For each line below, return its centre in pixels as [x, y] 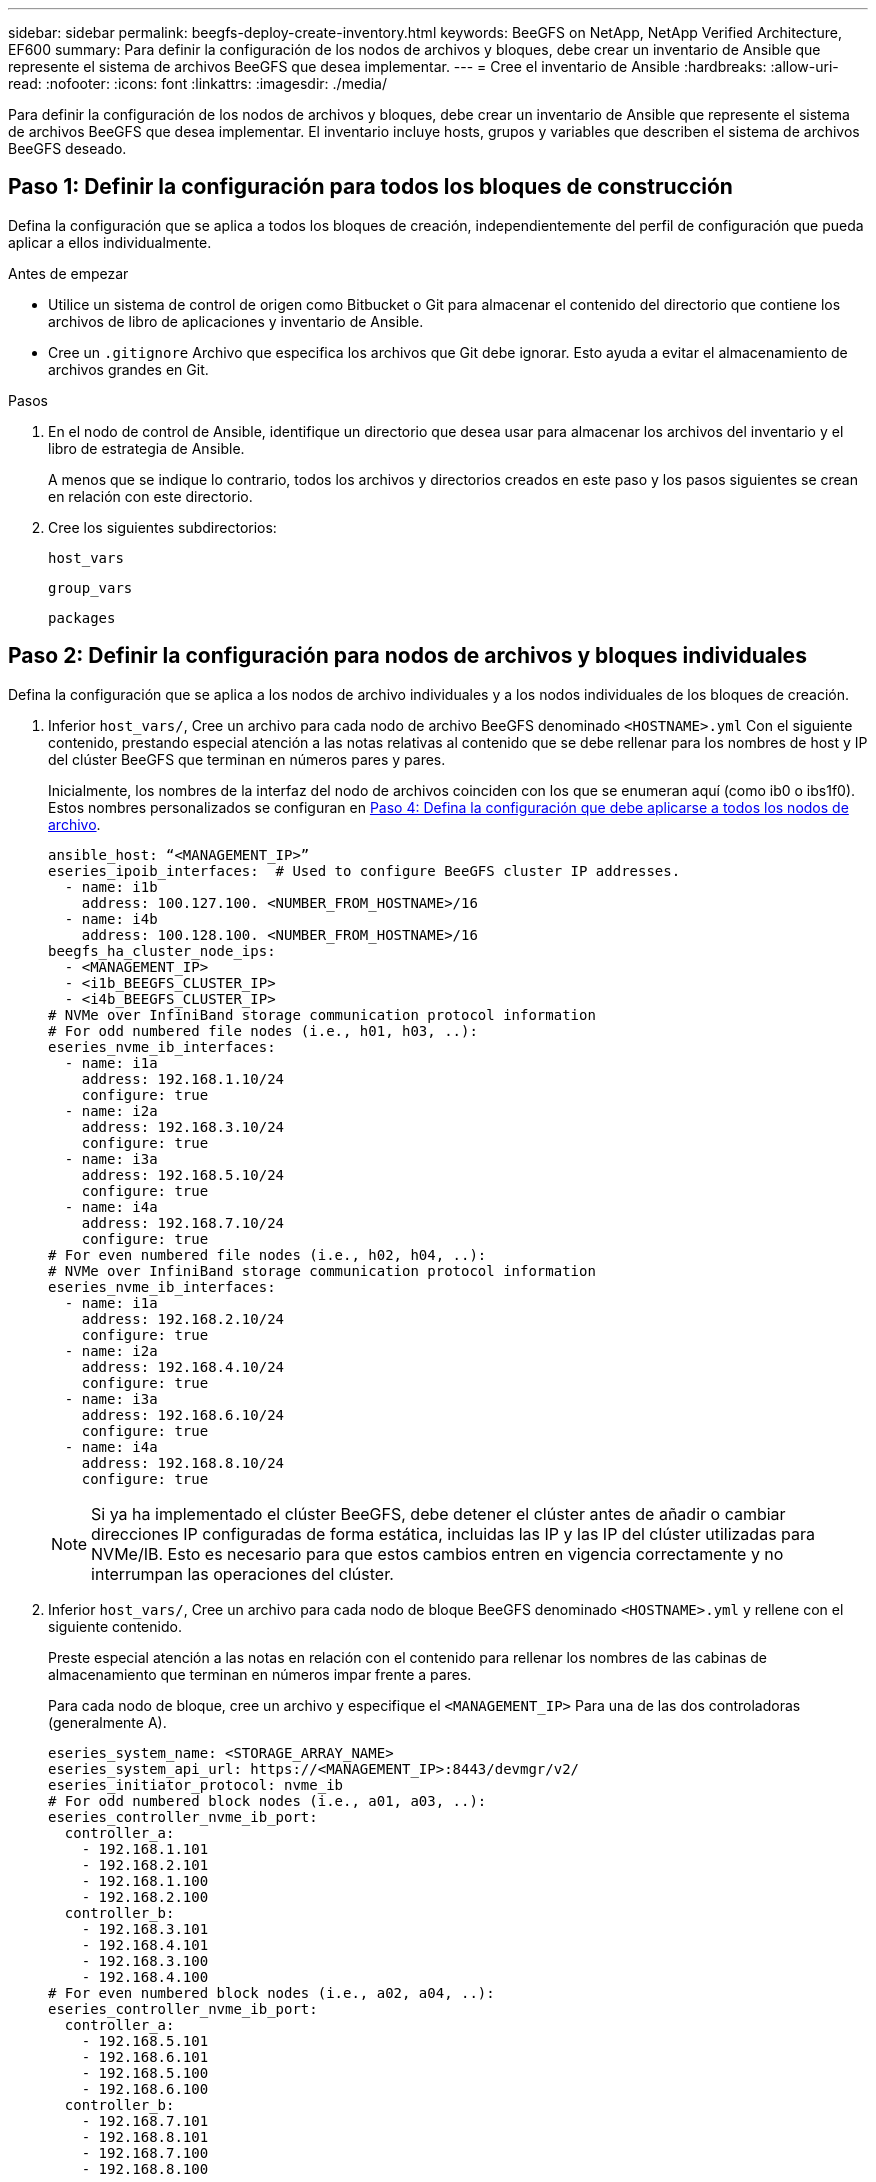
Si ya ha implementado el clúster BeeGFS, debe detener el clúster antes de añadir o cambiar [438, 1513]
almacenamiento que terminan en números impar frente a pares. [260, 1674]
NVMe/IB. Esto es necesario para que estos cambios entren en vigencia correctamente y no [437, 1553]
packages [82, 617]
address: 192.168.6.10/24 [183, 1414]
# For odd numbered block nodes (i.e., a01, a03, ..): [267, 1800]
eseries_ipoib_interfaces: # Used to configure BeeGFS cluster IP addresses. [364, 870]
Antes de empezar [68, 273]
